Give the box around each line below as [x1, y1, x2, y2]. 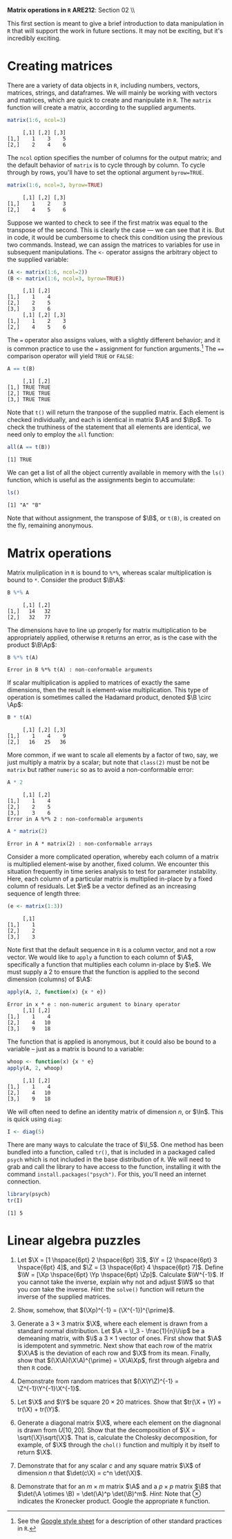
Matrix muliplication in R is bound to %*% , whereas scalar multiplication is [7, 568, 212, 577]
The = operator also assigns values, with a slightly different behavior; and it [7, 336, 221, 344]
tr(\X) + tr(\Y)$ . [17, 1405, 61, 1414]
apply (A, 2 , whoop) [7, 1064, 64, 1071]
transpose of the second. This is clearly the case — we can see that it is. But [7, 225, 225, 234]
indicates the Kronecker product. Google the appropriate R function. [17, 1497, 211, 1506]
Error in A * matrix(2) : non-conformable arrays [7, 841, 153, 847]
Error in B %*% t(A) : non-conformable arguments [7, 667, 153, 674]
